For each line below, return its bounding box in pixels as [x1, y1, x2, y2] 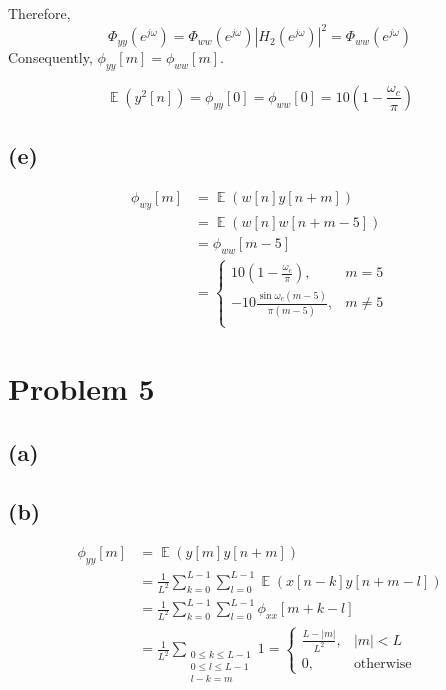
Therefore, [8, 3, 71, 23]
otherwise [353, 656, 412, 671]
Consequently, [8, 47, 93, 68]
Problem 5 [8, 368, 155, 409]
